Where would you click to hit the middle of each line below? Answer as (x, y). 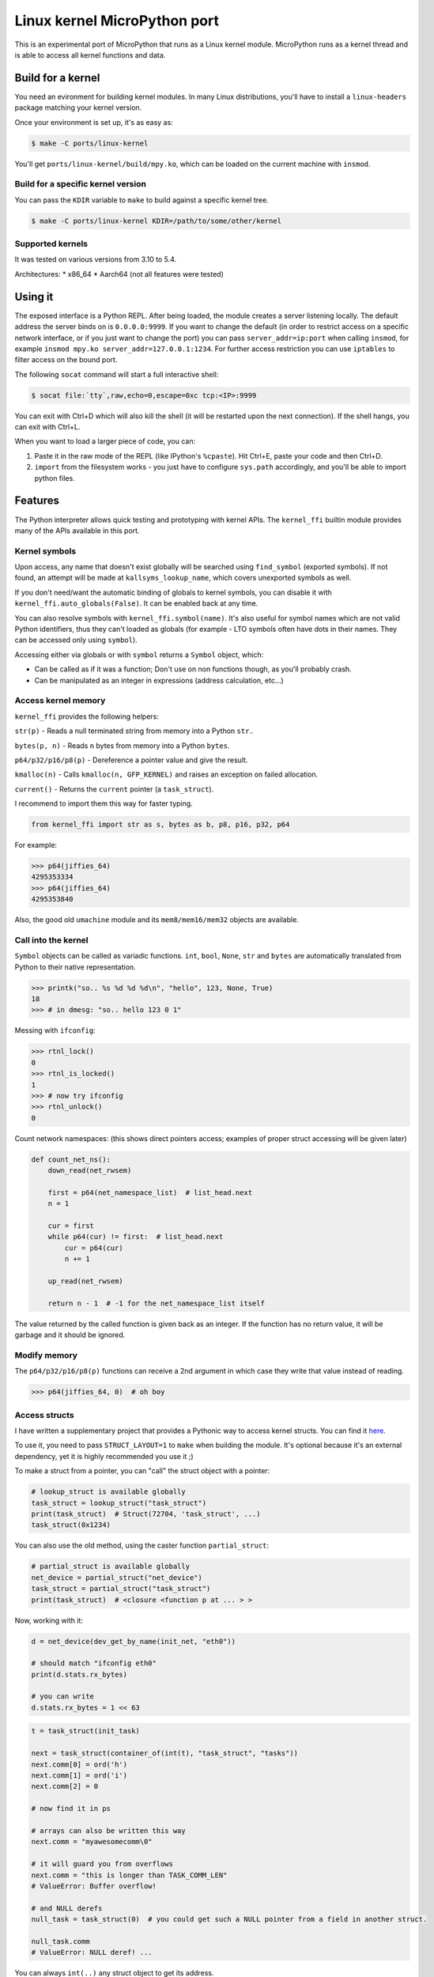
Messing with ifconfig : (55, 1030)
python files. (55, 478)
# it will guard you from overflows (102, 1864)
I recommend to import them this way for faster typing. (104, 803)
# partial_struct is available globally (110, 1567)
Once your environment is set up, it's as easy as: (94, 122)
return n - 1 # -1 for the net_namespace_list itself (156, 1303)
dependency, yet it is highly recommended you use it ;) (104, 1456)
